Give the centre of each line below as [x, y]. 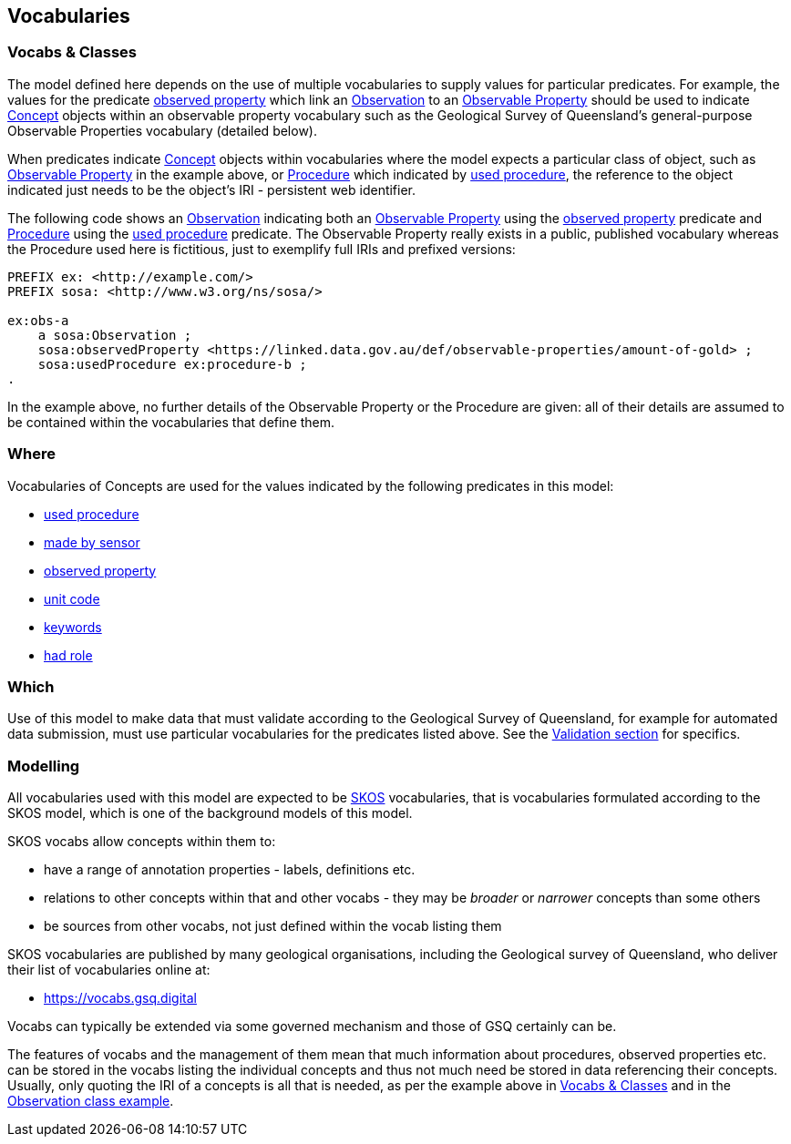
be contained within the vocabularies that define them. [171, 422]
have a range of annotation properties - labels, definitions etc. [230, 870]
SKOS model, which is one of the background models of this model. [210, 813]
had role [68, 655]
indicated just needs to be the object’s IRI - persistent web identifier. [212, 189]
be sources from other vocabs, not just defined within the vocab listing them [273, 926]
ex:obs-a [38, 320]
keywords [73, 627]
